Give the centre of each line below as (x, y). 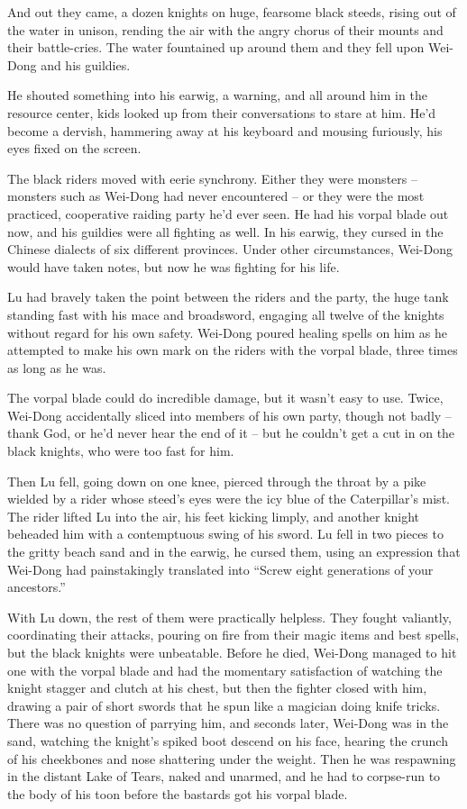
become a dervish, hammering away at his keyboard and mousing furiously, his (225, 130)
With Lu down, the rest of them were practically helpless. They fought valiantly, (229, 617)
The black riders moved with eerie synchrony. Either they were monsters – (212, 178)
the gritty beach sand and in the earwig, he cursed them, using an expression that (234, 552)
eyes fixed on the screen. (74, 148)
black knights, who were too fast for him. (121, 451)
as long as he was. (57, 367)
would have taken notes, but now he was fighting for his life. (174, 266)
